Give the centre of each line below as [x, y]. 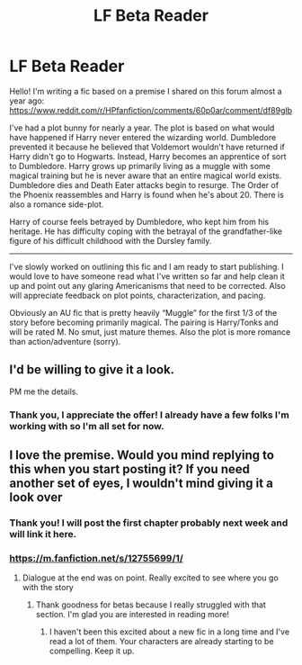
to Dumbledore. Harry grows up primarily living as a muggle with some [140, 166]
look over [36, 497]
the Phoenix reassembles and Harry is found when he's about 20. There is [147, 194]
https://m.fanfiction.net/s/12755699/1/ [97, 558]
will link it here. [43, 534]
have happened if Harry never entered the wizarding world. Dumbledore [143, 137]
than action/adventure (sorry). [65, 341]
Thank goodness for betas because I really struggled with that [151, 605]
